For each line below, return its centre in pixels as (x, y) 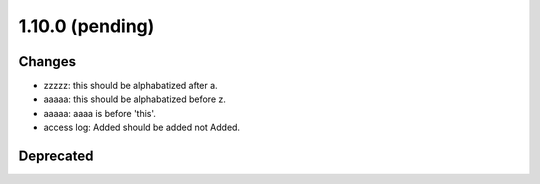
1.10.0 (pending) (86, 26)
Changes (47, 61)
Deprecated (56, 156)
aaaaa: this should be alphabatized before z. (135, 99)
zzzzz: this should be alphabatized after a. (131, 86)
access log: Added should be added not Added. (141, 127)
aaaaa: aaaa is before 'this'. (100, 113)
